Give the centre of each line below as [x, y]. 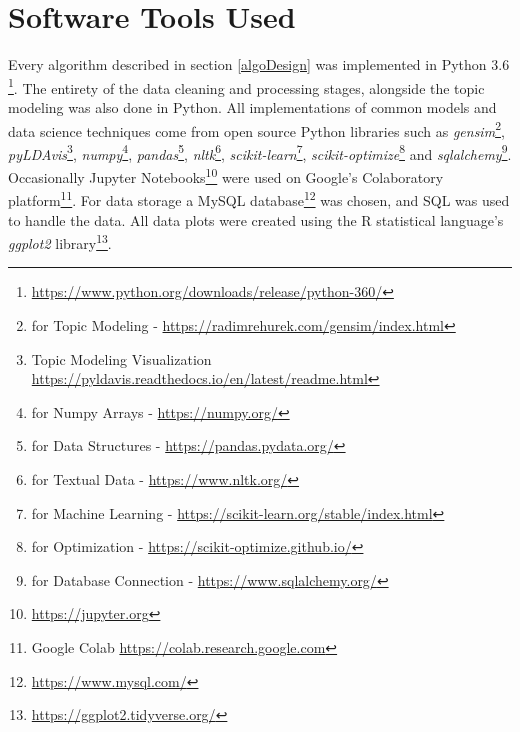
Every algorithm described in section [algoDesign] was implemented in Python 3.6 [259, 64]
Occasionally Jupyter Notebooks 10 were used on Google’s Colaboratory [226, 175]
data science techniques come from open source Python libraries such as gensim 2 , [256, 129]
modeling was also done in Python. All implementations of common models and [252, 106]
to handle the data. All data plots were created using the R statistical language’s [256, 219]
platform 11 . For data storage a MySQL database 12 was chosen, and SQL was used [259, 198]
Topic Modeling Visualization [121, 358]
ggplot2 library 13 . [60, 241]
